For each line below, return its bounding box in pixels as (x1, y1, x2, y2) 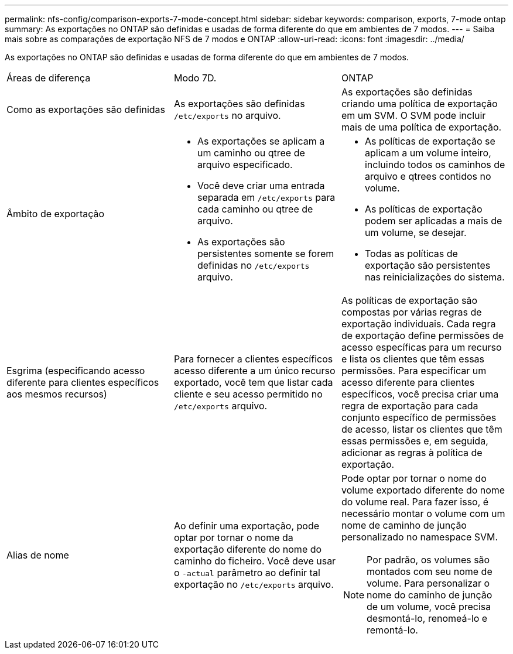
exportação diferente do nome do (173, 543, 322, 555)
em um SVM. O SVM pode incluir (341, 109, 486, 121)
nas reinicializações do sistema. (364, 271, 505, 283)
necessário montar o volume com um (341, 508, 505, 519)
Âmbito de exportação (6, 208, 105, 220)
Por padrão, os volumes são (367, 554, 490, 566)
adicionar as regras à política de (341, 447, 483, 458)
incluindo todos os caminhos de (364, 159, 505, 170)
